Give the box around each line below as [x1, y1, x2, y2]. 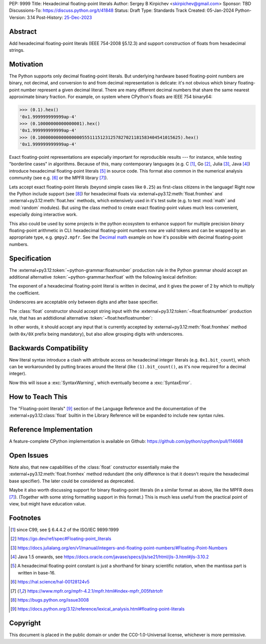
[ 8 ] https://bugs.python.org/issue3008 [10, 597, 89, 603]
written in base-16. [18, 570, 56, 575]
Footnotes [9, 513, 41, 522]
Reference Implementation [9, 425, 93, 433]
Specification [9, 254, 51, 262]
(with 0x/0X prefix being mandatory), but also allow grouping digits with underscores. [9, 331, 184, 337]
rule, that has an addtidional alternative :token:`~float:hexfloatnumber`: [9, 315, 153, 321]
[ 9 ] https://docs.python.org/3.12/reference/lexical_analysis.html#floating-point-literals [10, 606, 185, 612]
